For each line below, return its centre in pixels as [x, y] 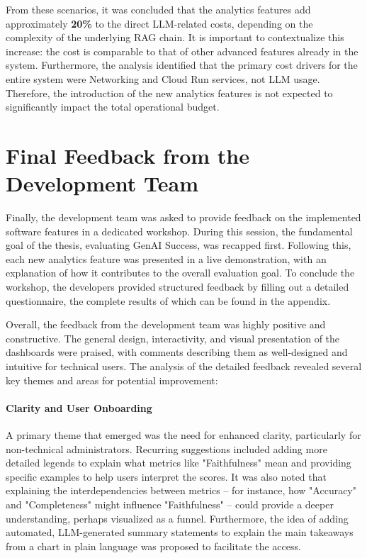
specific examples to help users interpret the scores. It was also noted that [166, 476]
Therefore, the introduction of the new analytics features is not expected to [169, 93]
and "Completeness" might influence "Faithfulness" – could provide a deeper [170, 504]
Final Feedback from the [128, 155]
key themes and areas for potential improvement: [112, 380]
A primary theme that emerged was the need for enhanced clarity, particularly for [183, 434]
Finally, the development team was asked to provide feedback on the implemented [183, 217]
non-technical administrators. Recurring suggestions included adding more [166, 448]
